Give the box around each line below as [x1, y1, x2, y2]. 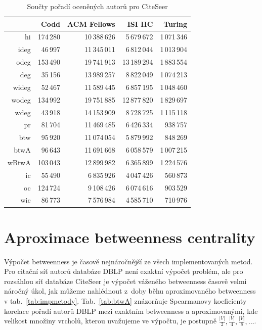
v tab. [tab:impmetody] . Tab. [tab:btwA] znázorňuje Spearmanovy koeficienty [4, 296, 247, 306]
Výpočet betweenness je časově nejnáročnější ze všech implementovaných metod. [4, 256, 253, 266]
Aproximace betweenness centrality [4, 226, 255, 247]
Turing [163, 18, 188, 29]
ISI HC [127, 18, 153, 29]
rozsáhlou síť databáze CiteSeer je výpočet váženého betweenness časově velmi [4, 275, 247, 286]
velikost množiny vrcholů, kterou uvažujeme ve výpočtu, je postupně [4, 315, 216, 326]
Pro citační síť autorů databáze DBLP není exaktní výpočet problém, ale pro [4, 266, 243, 276]
